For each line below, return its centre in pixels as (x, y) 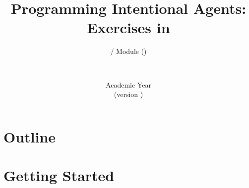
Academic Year (128, 84)
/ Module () (128, 51)
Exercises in (128, 27)
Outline (30, 136)
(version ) (128, 94)
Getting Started (59, 175)
